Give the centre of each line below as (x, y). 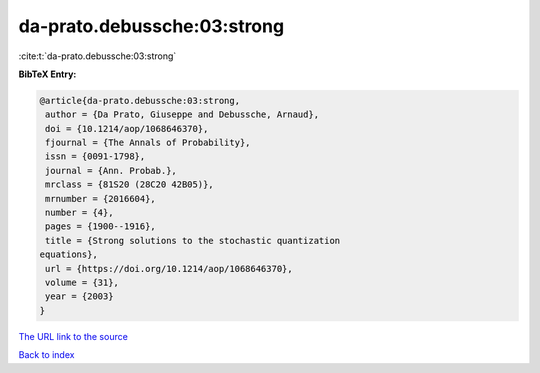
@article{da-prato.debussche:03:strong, (139, 100)
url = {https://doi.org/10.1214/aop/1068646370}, (169, 268)
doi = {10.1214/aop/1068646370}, (127, 128)
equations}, (69, 254)
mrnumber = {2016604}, (101, 198)
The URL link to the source (73, 336)
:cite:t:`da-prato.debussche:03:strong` (97, 56)
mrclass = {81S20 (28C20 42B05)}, (129, 184)
